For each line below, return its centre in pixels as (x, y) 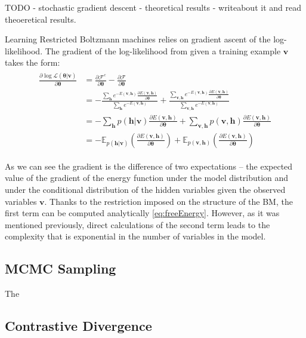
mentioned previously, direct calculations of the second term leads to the (137, 224)
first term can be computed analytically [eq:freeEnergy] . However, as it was (142, 213)
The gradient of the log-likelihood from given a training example (163, 50)
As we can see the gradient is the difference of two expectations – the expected (149, 166)
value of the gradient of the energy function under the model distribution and (147, 178)
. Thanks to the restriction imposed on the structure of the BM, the (169, 201)
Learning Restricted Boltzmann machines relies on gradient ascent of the (138, 39)
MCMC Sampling (61, 268)
